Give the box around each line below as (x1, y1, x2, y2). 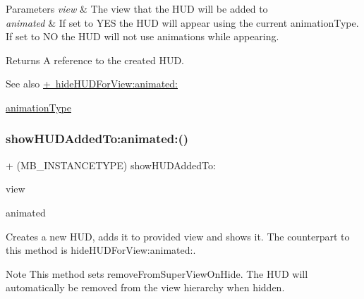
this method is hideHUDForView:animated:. (6, 243, 196, 257)
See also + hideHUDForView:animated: (6, 76, 178, 91)
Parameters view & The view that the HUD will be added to (6, 1, 268, 16)
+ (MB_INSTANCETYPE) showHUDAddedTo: (6, 157, 216, 172)
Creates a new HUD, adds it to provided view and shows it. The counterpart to (6, 228, 350, 243)
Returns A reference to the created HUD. (6, 52, 184, 67)
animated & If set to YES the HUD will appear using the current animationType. (6, 15, 359, 30)
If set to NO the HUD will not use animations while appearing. (6, 29, 279, 44)
